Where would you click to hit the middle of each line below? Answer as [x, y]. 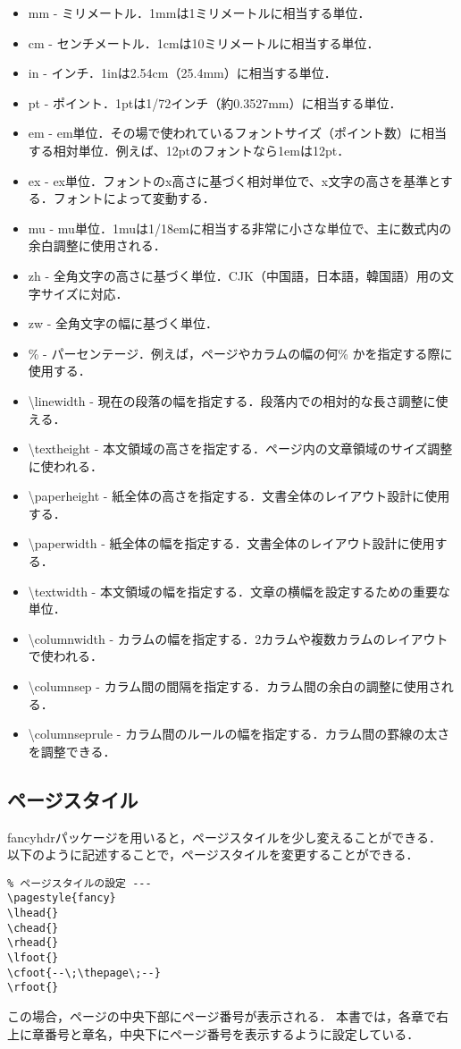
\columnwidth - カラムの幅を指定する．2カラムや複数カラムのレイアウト [238, 638]
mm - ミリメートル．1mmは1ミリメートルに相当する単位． [199, 13]
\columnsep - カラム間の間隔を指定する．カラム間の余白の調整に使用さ [235, 686]
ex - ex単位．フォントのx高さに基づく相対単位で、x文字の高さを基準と [234, 180]
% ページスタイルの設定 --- [80, 883]
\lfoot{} [33, 958]
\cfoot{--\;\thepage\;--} [84, 973]
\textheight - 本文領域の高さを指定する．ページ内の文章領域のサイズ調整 [240, 448]
